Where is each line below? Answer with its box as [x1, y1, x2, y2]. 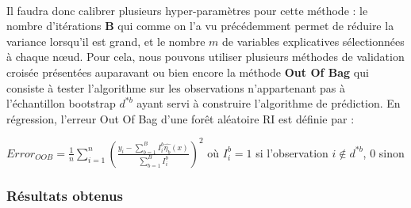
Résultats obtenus [6, 185, 123, 205]
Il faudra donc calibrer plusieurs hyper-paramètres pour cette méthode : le [6, 2, 368, 18]
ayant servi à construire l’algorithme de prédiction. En [136, 95, 401, 112]
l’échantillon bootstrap [6, 95, 116, 112]
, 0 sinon [363, 144, 405, 161]
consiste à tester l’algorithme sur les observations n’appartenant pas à [6, 79, 346, 96]
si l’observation [255, 144, 328, 161]
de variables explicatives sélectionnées [221, 32, 405, 49]
